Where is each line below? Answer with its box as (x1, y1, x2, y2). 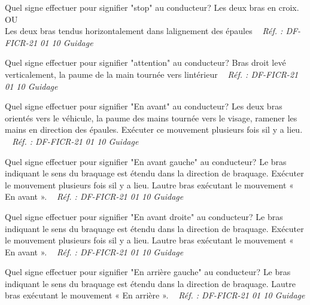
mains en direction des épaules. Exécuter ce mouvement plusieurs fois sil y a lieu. (5, 123, 303, 136)
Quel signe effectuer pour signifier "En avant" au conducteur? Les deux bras (5, 100, 282, 112)
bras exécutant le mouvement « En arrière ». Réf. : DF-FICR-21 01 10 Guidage (5, 289, 305, 301)
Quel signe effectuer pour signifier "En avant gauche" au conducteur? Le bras (5, 155, 287, 167)
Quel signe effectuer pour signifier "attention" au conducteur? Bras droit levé (5, 56, 286, 69)
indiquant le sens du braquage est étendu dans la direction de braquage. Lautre (5, 277, 296, 289)
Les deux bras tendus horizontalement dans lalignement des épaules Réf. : (5, 25, 283, 37)
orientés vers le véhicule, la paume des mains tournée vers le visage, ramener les (5, 111, 297, 124)
